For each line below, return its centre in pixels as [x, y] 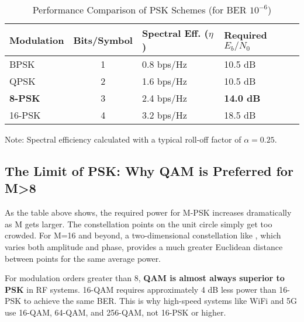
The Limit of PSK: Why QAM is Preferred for [149, 170]
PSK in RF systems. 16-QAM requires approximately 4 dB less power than [141, 289]
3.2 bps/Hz [164, 115]
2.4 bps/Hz [164, 98]
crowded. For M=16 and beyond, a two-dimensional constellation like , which [143, 235]
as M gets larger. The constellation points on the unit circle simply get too [139, 224]
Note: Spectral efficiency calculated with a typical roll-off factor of [123, 139]
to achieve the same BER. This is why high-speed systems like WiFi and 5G [160, 301]
